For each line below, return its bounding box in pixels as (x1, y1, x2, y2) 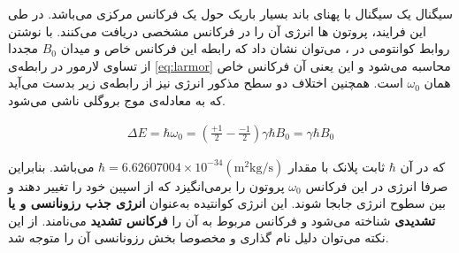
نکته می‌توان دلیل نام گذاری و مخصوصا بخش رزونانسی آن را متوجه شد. (8, 228, 389, 247)
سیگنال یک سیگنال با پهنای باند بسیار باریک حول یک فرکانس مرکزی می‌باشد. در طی (8, 4, 454, 22)
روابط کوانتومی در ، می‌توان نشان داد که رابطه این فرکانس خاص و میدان (60, 39, 450, 57)
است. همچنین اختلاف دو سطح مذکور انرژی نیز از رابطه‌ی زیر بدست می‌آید (8, 73, 403, 92)
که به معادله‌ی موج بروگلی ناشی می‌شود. (8, 90, 226, 109)
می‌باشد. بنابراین (8, 157, 95, 175)
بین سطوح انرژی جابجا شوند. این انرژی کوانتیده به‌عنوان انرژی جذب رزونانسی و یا (8, 194, 446, 212)
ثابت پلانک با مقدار (287, 157, 386, 175)
